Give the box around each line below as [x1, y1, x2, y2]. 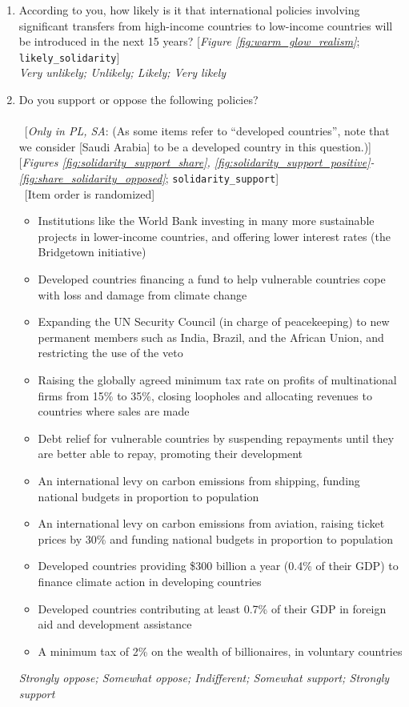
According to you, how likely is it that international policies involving [18, 2, 360, 18]
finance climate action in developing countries [38, 572, 262, 589]
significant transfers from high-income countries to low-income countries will [18, 17, 393, 34]
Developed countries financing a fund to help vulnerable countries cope [38, 271, 386, 287]
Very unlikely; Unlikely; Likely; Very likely [18, 64, 227, 81]
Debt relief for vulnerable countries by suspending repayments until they [38, 429, 395, 446]
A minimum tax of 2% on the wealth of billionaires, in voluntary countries [38, 642, 403, 659]
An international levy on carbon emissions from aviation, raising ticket [38, 515, 385, 532]
